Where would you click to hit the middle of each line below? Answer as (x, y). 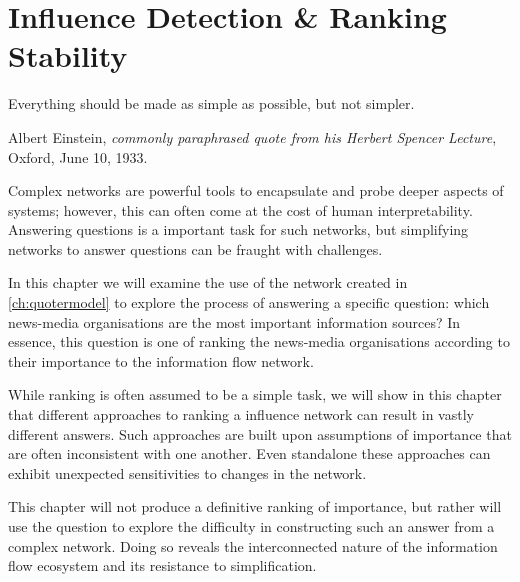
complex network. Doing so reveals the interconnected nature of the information (253, 545)
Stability (68, 55)
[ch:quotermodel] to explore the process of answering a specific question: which (249, 302)
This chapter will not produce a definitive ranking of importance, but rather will (255, 506)
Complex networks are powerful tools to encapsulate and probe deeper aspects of (256, 190)
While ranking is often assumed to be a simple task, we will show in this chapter (255, 394)
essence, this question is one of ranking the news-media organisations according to (259, 341)
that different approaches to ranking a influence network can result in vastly (241, 414)
